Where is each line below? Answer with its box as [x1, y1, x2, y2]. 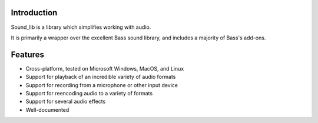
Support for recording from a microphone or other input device [25, 81, 178, 88]
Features [11, 49, 44, 59]
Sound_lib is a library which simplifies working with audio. [11, 24, 151, 31]
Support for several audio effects [25, 98, 106, 105]
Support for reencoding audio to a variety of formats [25, 89, 153, 97]
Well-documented [25, 106, 69, 113]
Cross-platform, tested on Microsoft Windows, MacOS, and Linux [25, 65, 184, 72]
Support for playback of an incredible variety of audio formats [25, 74, 176, 81]
